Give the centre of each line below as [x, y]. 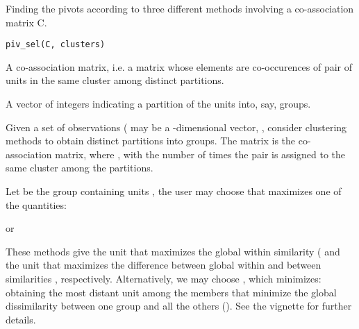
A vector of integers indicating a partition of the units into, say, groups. [158, 104]
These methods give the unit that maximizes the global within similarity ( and [173, 251]
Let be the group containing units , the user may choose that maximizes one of [174, 191]
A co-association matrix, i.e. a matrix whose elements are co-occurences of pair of [179, 66]
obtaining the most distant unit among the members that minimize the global [171, 292]
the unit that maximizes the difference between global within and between [164, 265]
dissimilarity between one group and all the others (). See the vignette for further [179, 306]
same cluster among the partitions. [80, 168]
